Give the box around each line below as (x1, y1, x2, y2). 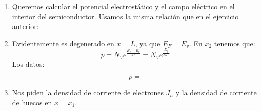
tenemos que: (214, 38, 255, 48)
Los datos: (12, 58, 45, 69)
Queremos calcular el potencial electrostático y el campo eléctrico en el (12, 1, 235, 11)
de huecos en (12, 97, 52, 107)
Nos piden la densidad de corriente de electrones (12, 87, 164, 98)
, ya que (135, 38, 160, 48)
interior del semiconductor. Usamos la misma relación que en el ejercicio (12, 11, 239, 21)
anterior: (12, 21, 39, 32)
